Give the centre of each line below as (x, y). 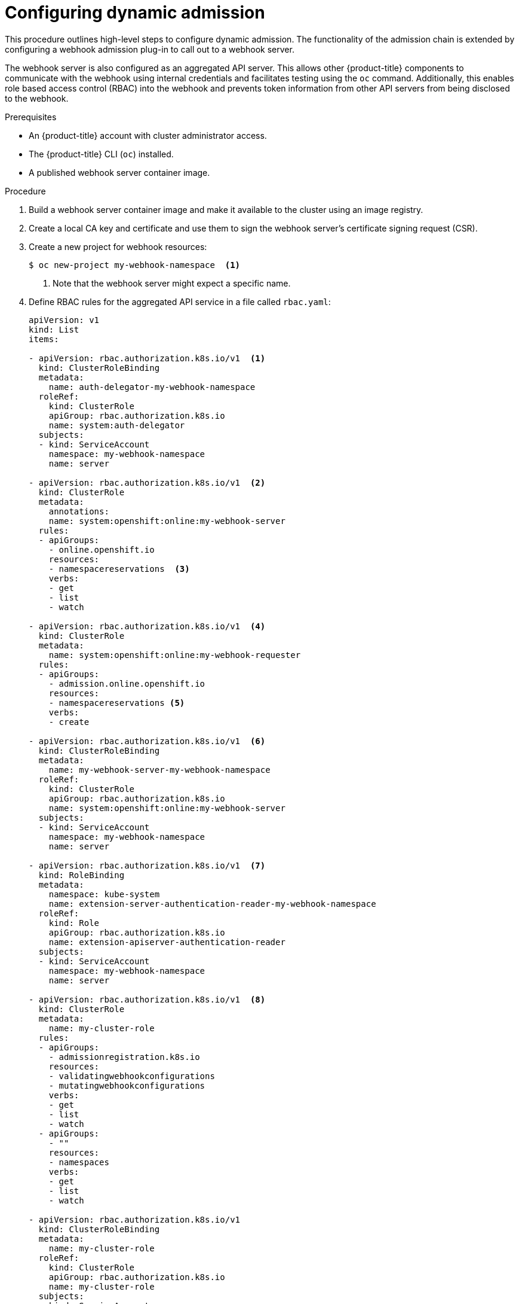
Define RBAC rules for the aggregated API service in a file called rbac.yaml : (180, 301)
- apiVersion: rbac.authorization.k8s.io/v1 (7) (147, 865)
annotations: (79, 511)
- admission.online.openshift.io (127, 683)
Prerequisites (31, 117)
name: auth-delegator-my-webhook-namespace (152, 387)
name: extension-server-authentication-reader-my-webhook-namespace (212, 904)
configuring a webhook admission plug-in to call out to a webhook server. (150, 49)
